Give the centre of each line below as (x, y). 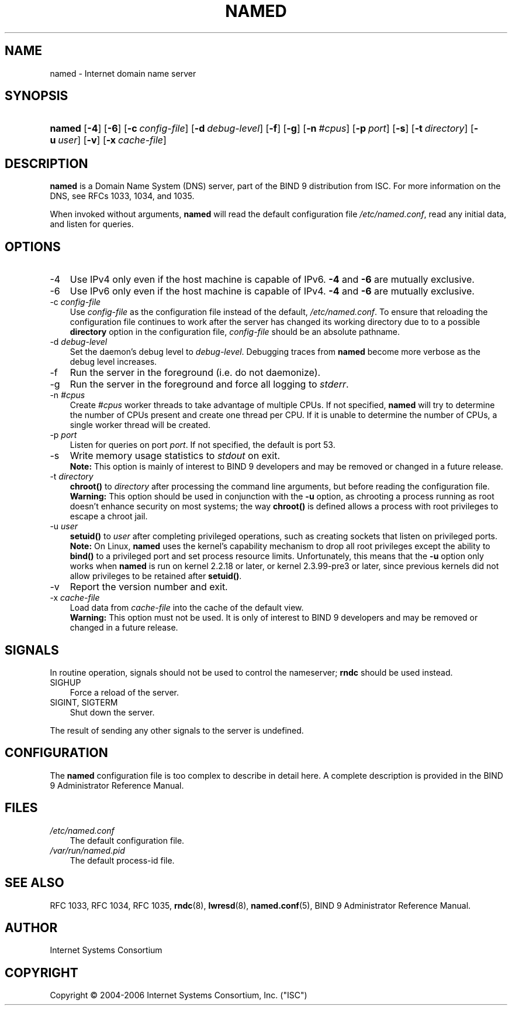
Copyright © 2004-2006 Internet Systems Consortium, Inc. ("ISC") (179, 995)
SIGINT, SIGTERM (84, 702)
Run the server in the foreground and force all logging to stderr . (209, 384)
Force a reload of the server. (124, 692)
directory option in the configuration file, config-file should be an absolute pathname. (235, 332)
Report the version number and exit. (149, 587)
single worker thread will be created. (140, 425)
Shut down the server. (112, 712)
